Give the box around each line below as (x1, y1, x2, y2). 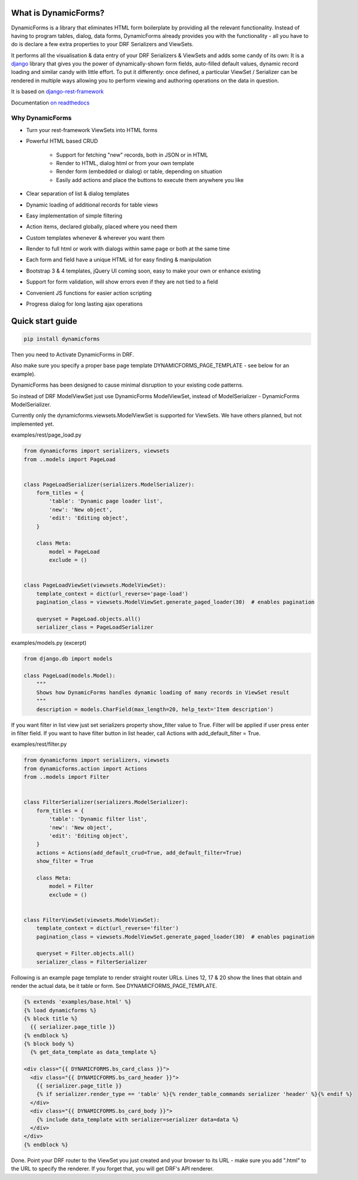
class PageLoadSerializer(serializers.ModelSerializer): (23, 481, 195, 488)
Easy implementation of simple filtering (26, 212, 123, 219)
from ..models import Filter (23, 773, 110, 781)
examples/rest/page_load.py (11, 431, 82, 438)
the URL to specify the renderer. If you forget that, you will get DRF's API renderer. (11, 1165, 214, 1172)
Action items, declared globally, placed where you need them (26, 223, 178, 231)
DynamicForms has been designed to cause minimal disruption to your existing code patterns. (11, 381, 244, 389)
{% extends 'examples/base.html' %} (23, 999, 132, 1005)
